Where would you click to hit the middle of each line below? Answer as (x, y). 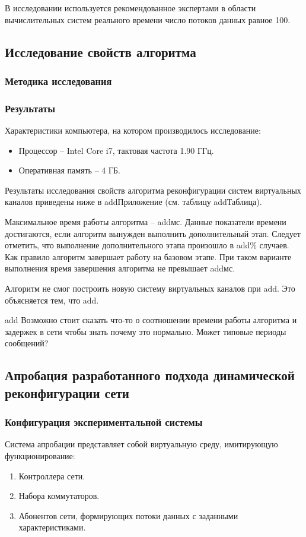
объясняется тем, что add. (52, 300)
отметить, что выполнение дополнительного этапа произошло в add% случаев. (147, 245)
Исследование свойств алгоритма (101, 51)
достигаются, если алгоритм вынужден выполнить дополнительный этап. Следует (153, 233)
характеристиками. (52, 527)
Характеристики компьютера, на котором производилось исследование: (133, 130)
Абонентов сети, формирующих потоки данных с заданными (128, 515)
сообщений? (27, 343)
